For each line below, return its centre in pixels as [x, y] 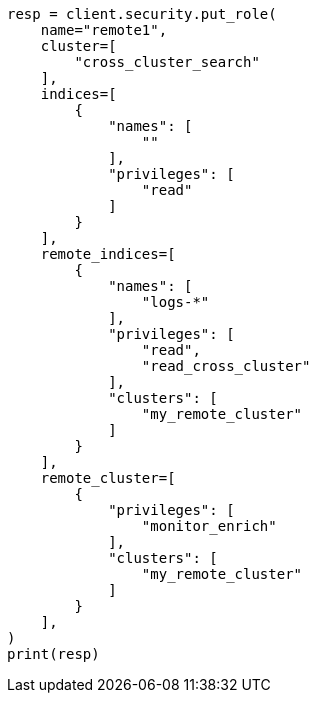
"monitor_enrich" [209, 526]
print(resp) [53, 654]
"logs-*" [175, 302]
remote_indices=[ [108, 254]
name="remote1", [104, 30]
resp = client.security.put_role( [142, 14]
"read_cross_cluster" [226, 366]
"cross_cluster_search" [167, 62]
